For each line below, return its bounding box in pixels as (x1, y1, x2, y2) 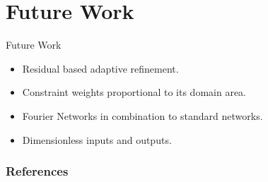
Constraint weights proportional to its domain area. (22, 85, 246, 99)
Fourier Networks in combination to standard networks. (22, 108, 263, 123)
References (6, 162, 69, 180)
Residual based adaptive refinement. (22, 61, 179, 75)
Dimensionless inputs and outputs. (22, 132, 172, 147)
